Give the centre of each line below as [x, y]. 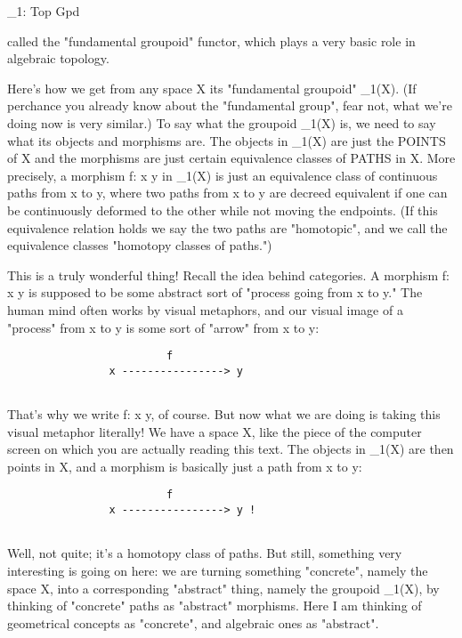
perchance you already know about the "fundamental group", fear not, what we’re [230, 105]
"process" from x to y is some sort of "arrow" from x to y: [163, 327]
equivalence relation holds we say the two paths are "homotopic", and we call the [227, 227]
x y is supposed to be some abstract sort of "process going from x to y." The [215, 292]
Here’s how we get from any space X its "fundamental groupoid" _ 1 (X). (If [212, 88]
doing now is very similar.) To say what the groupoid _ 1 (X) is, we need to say [222, 122]
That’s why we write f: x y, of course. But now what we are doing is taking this [224, 414]
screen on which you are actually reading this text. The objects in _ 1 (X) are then [231, 449]
